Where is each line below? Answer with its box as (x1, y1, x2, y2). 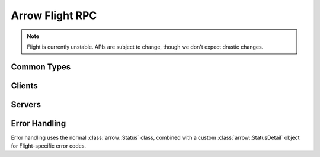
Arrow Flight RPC (11, 9, 97, 22)
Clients (11, 81, 38, 91)
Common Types (11, 62, 71, 72)
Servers (11, 100, 41, 110)
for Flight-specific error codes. (11, 142, 86, 149)
